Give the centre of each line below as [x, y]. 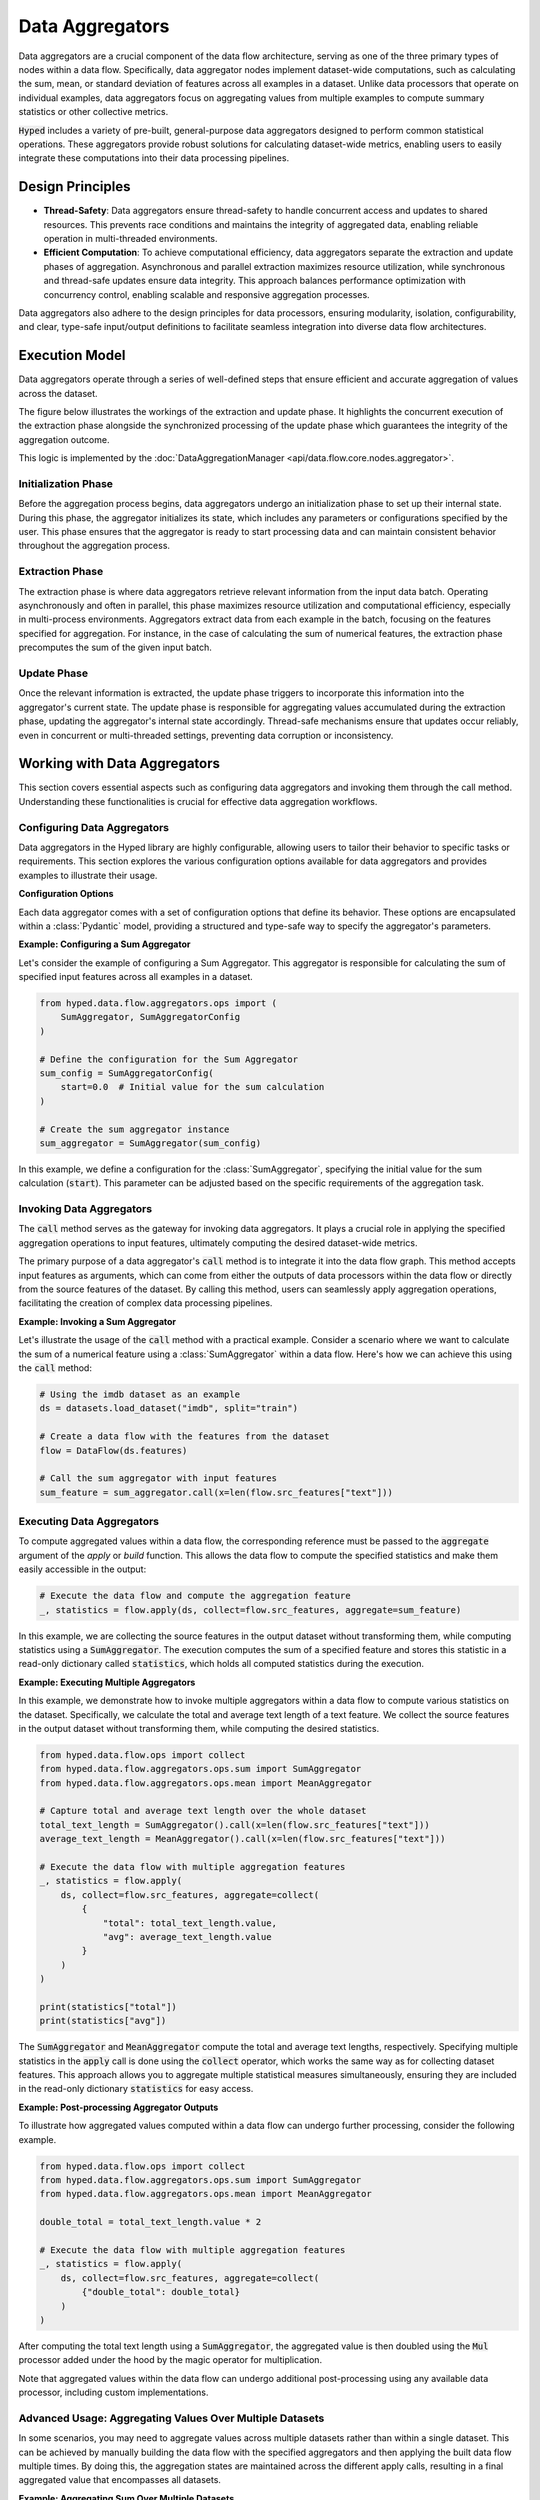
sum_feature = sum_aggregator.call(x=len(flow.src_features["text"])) [216, 1492]
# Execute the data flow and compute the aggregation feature [195, 1596]
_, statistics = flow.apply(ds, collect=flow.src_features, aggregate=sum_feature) [250, 1609]
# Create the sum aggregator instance [134, 1129]
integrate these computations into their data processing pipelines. [154, 158]
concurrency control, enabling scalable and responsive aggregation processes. [206, 294]
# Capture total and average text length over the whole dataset [203, 1811]
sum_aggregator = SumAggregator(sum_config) [150, 1143]
